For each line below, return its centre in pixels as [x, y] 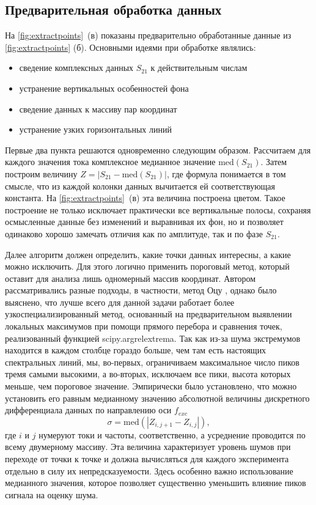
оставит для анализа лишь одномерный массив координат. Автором [130, 278]
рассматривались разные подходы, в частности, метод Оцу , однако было [141, 290]
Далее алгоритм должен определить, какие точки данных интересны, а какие [148, 254]
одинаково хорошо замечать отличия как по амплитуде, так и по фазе [134, 233]
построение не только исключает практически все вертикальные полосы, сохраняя [158, 209]
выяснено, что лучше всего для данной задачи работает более [120, 302]
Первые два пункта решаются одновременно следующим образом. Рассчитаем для [158, 149]
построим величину [41, 173]
